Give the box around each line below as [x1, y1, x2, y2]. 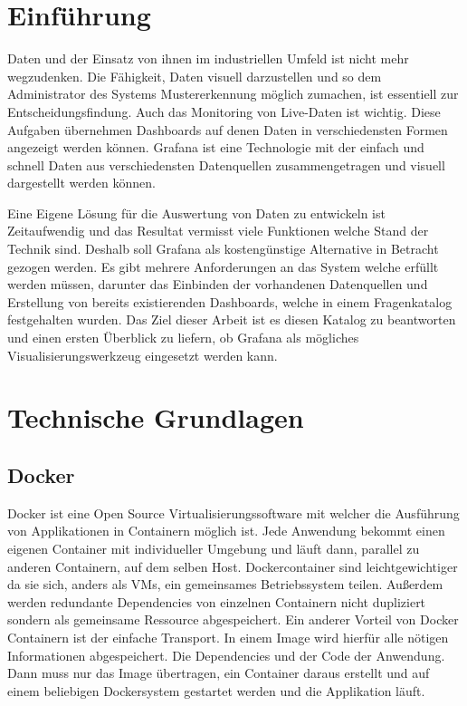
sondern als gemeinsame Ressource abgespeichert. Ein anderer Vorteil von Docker [7, 610, 459, 629]
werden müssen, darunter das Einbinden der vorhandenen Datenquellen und [7, 275, 428, 294]
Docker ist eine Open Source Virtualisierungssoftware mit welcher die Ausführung [7, 503, 460, 522]
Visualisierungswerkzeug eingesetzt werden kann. [7, 345, 278, 364]
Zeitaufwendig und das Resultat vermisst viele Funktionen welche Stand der [7, 221, 429, 240]
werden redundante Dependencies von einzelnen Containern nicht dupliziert [7, 592, 426, 611]
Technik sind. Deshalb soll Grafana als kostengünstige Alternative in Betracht [7, 239, 439, 258]
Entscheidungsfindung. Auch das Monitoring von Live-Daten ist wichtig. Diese [7, 102, 441, 121]
